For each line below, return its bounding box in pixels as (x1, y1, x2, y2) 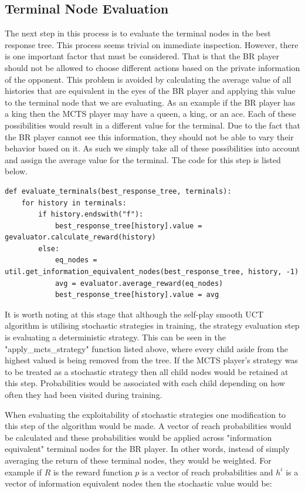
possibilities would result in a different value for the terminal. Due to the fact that (5, 119, 300, 131)
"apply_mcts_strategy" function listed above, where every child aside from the (5, 342, 289, 354)
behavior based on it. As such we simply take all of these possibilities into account (5, 142, 300, 154)
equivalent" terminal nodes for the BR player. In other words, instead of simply (5, 443, 290, 455)
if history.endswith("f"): (38, 210, 144, 219)
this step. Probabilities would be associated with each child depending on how (5, 377, 285, 389)
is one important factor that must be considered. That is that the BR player (5, 50, 279, 62)
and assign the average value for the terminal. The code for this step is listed (5, 153, 281, 166)
